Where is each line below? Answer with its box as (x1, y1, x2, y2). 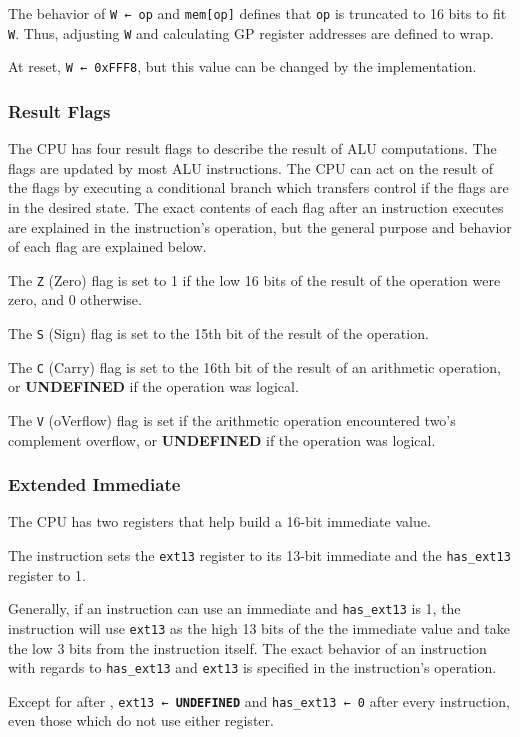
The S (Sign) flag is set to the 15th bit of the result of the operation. (8, 323, 429, 343)
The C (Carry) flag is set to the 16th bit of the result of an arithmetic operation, (8, 356, 501, 377)
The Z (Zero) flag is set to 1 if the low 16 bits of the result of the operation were (8, 269, 501, 290)
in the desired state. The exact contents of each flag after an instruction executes (8, 196, 504, 217)
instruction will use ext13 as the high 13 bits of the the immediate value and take (8, 617, 511, 638)
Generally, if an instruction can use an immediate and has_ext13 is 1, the (8, 598, 461, 619)
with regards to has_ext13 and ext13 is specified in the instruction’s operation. (8, 657, 497, 678)
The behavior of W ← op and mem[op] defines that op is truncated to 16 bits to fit (8, 3, 507, 23)
